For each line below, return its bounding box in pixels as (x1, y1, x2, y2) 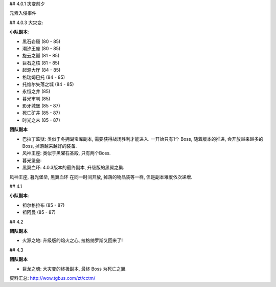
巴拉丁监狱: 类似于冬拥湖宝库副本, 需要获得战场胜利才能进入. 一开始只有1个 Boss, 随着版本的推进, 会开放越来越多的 (22, 136, 263, 142)
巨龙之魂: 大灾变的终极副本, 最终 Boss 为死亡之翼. (22, 266, 127, 272)
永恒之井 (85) (22, 89, 51, 95)
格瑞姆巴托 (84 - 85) (22, 74, 65, 80)
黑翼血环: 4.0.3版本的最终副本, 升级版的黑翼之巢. (22, 164, 125, 171)
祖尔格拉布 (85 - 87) (22, 202, 65, 208)
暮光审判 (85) (22, 95, 51, 102)
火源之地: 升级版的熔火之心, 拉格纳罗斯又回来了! (22, 237, 123, 244)
